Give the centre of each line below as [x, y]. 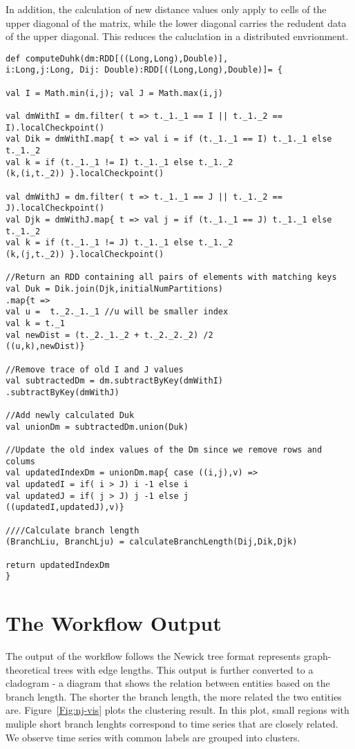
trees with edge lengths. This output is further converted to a [183, 669]
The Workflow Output [114, 623]
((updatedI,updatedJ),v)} [65, 508]
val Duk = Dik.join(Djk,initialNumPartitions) [114, 288]
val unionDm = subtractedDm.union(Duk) [97, 427]
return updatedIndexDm [58, 565]
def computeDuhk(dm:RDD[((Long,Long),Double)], [117, 58]
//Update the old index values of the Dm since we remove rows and [164, 450]
